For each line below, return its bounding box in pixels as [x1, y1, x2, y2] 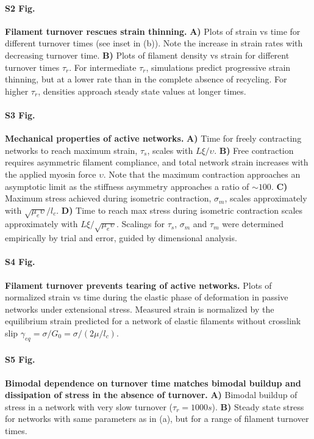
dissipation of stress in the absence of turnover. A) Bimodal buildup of [5, 388, 298, 401]
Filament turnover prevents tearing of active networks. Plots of [5, 278, 272, 291]
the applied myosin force [5, 167, 96, 180]
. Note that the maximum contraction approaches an [103, 167, 301, 180]
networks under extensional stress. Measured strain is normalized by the [5, 302, 274, 315]
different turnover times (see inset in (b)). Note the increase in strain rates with [5, 37, 303, 49]
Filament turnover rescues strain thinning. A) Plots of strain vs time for [5, 24, 301, 37]
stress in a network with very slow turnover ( [5, 400, 173, 413]
